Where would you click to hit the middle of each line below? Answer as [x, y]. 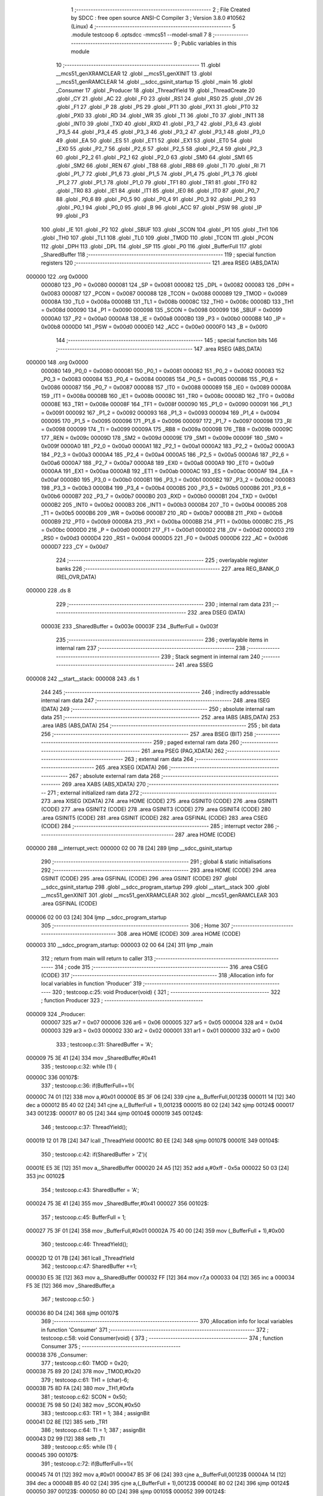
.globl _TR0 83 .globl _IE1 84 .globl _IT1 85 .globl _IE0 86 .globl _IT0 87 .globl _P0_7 [158, 191]
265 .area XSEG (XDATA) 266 [132, 767]
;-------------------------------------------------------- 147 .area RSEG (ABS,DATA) [159, 349]
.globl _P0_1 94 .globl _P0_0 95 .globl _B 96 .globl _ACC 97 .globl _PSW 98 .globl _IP [159, 207]
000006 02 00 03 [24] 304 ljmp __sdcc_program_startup [96, 917]
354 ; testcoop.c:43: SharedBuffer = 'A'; [90, 1190]
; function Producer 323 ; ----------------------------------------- [122, 1001]
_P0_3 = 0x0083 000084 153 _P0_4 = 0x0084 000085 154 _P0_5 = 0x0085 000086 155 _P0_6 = [159, 379]
